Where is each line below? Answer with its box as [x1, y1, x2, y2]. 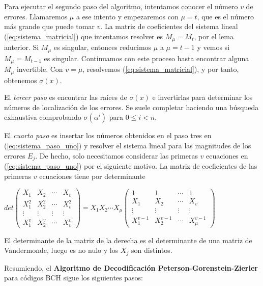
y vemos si [197, 42, 230, 53]
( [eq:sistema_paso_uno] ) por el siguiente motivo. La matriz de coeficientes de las [4, 161, 257, 171]
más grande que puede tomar [4, 21, 95, 32]
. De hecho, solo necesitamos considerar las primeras [35, 150, 198, 161]
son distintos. [131, 245, 172, 255]
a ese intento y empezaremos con [76, 11, 179, 21]
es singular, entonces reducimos [53, 42, 152, 53]
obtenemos [4, 74, 37, 85]
